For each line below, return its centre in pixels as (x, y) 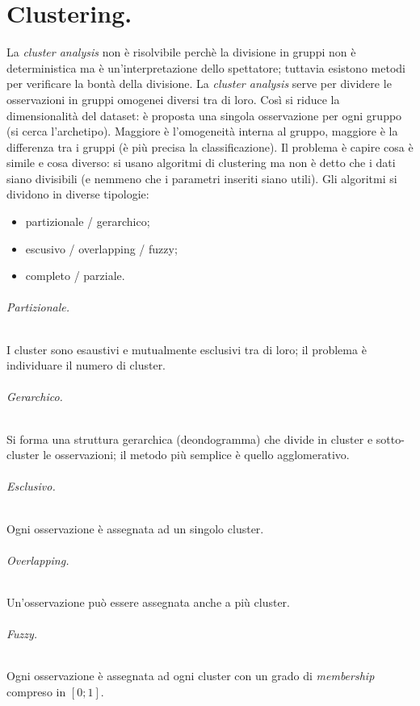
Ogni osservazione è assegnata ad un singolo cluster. (135, 528)
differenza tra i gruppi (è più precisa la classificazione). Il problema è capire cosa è (210, 146)
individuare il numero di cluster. (86, 365)
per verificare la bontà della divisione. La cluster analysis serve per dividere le (199, 84)
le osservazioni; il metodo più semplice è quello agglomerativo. (196, 455)
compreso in (36, 691)
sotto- (390, 439)
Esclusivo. (31, 486)
